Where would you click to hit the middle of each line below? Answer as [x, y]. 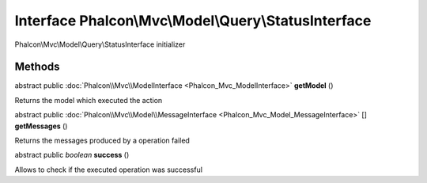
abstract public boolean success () [72, 155]
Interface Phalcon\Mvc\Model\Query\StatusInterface [193, 21]
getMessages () [41, 126]
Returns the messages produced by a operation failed [102, 141]
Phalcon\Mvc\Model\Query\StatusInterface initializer [100, 44]
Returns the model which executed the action [89, 100]
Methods [37, 67]
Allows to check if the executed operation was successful [109, 170]
